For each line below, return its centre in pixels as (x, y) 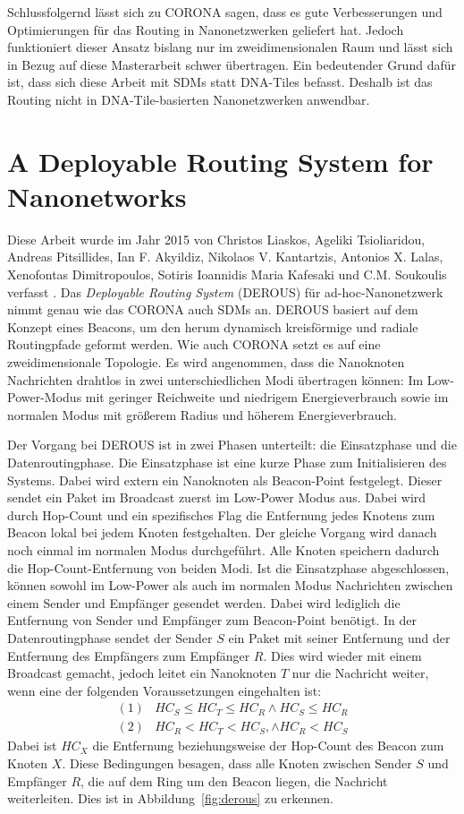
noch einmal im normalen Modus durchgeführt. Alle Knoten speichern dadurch (224, 549)
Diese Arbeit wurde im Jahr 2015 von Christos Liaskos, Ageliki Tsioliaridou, (216, 239)
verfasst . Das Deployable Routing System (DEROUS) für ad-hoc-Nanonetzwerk (225, 291)
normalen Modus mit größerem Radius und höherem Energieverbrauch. (202, 414)
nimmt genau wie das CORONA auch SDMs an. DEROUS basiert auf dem (213, 309)
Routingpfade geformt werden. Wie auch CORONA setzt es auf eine (194, 344)
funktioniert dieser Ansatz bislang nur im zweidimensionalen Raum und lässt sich (230, 47)
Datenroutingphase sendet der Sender (110, 637)
